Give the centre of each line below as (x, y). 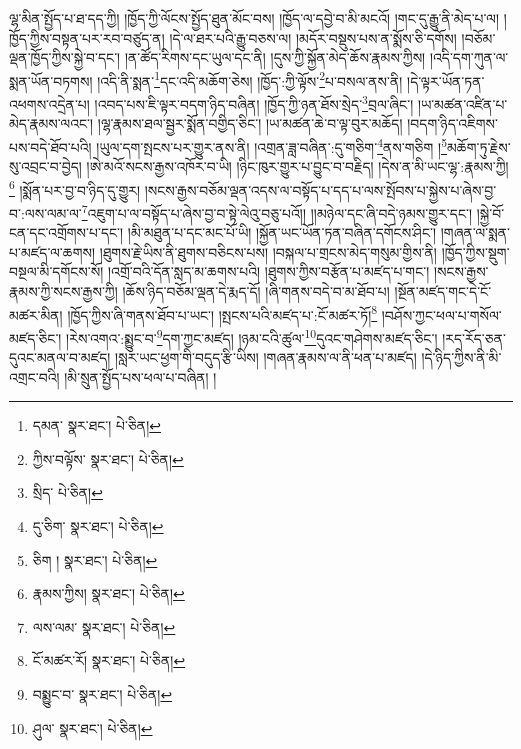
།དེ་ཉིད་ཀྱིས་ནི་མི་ (461, 357)
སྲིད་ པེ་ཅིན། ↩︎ (67, 492)
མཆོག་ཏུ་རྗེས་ (478, 146)
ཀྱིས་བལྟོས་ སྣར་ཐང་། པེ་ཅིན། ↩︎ (108, 458)
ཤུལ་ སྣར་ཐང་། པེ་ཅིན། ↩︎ (92, 727)
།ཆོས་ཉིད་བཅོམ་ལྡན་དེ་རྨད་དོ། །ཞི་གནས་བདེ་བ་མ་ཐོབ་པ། (256, 291)
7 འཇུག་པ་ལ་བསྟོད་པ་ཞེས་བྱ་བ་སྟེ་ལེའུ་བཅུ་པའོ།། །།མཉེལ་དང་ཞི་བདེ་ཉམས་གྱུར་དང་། (277, 211)
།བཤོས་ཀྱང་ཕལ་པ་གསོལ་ (441, 314)
